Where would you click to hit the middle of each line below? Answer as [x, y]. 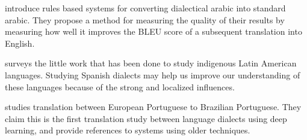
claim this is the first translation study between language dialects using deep [146, 118]
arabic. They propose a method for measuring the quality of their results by [145, 19]
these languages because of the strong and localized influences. [120, 86]
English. [20, 43]
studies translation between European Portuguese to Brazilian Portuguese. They [153, 107]
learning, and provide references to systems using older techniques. [128, 130]
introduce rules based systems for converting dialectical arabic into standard [145, 8]
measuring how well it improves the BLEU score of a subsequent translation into [153, 31]
